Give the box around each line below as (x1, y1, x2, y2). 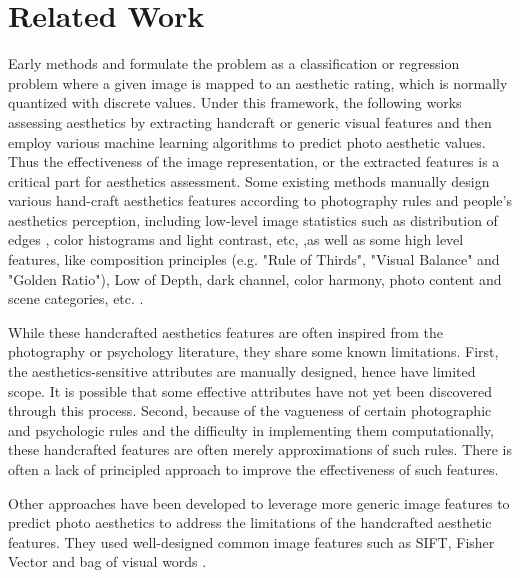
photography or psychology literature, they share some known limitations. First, (8, 341, 499, 362)
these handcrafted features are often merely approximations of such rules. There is (8, 439, 512, 460)
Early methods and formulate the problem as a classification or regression (8, 53, 460, 74)
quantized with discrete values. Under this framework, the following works (8, 92, 462, 113)
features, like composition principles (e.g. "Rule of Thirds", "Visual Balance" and (8, 249, 500, 270)
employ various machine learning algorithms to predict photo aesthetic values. (8, 131, 486, 152)
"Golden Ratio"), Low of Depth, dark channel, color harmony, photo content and (8, 268, 502, 289)
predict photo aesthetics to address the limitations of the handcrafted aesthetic (8, 512, 492, 533)
